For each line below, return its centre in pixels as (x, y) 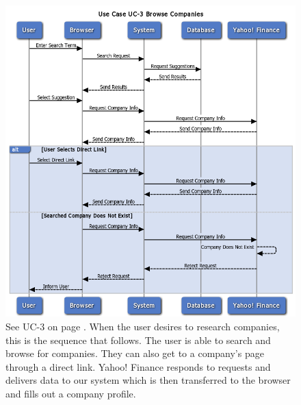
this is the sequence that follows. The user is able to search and (138, 340)
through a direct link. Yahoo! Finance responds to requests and (138, 366)
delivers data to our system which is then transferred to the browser (148, 380)
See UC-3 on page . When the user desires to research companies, (143, 327)
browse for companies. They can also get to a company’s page (135, 353)
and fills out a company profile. (71, 393)
